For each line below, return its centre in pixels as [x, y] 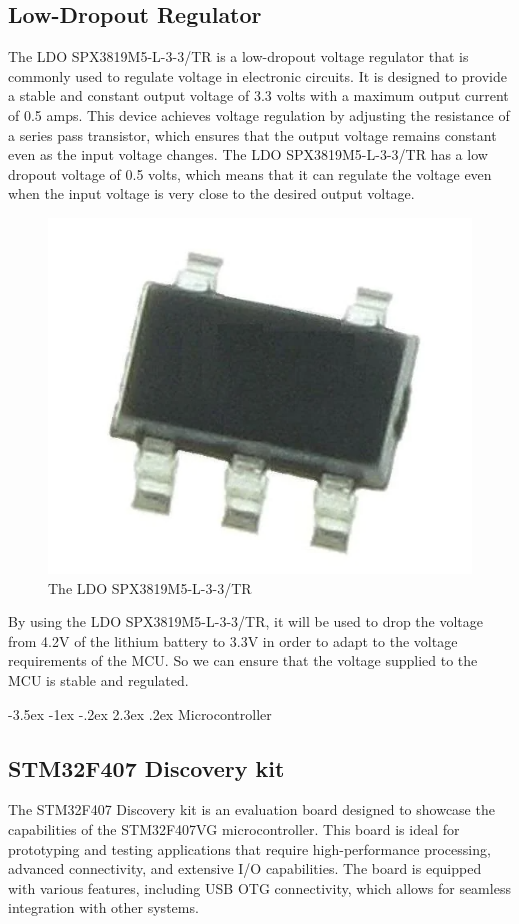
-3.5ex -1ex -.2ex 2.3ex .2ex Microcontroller [140, 713]
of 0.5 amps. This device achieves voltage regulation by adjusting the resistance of [259, 114]
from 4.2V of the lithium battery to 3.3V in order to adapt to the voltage [233, 640]
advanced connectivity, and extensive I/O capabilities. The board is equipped [245, 868]
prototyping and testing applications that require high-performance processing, [249, 848]
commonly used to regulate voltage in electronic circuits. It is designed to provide [257, 75]
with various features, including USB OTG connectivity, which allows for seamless [259, 887]
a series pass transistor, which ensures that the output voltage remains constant [252, 134]
